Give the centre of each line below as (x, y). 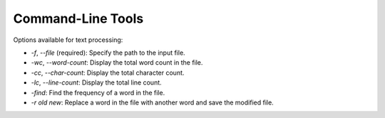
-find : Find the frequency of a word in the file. (98, 92)
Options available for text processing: (68, 40)
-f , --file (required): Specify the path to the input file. (108, 53)
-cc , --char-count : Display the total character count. (108, 73)
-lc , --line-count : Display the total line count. (96, 82)
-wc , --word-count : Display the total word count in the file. (117, 63)
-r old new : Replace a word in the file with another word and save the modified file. (152, 102)
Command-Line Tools (78, 18)
